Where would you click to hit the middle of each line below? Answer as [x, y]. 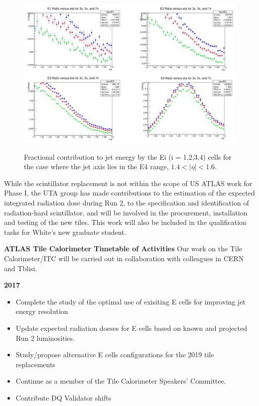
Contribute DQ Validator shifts [64, 397]
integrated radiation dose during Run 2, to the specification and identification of [127, 203]
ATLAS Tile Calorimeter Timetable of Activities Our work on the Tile [123, 249]
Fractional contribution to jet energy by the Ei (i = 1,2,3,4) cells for [128, 156]
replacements [35, 364]
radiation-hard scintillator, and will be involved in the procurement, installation [126, 212]
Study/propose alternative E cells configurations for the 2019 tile [115, 355]
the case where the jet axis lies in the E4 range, [96, 166]
